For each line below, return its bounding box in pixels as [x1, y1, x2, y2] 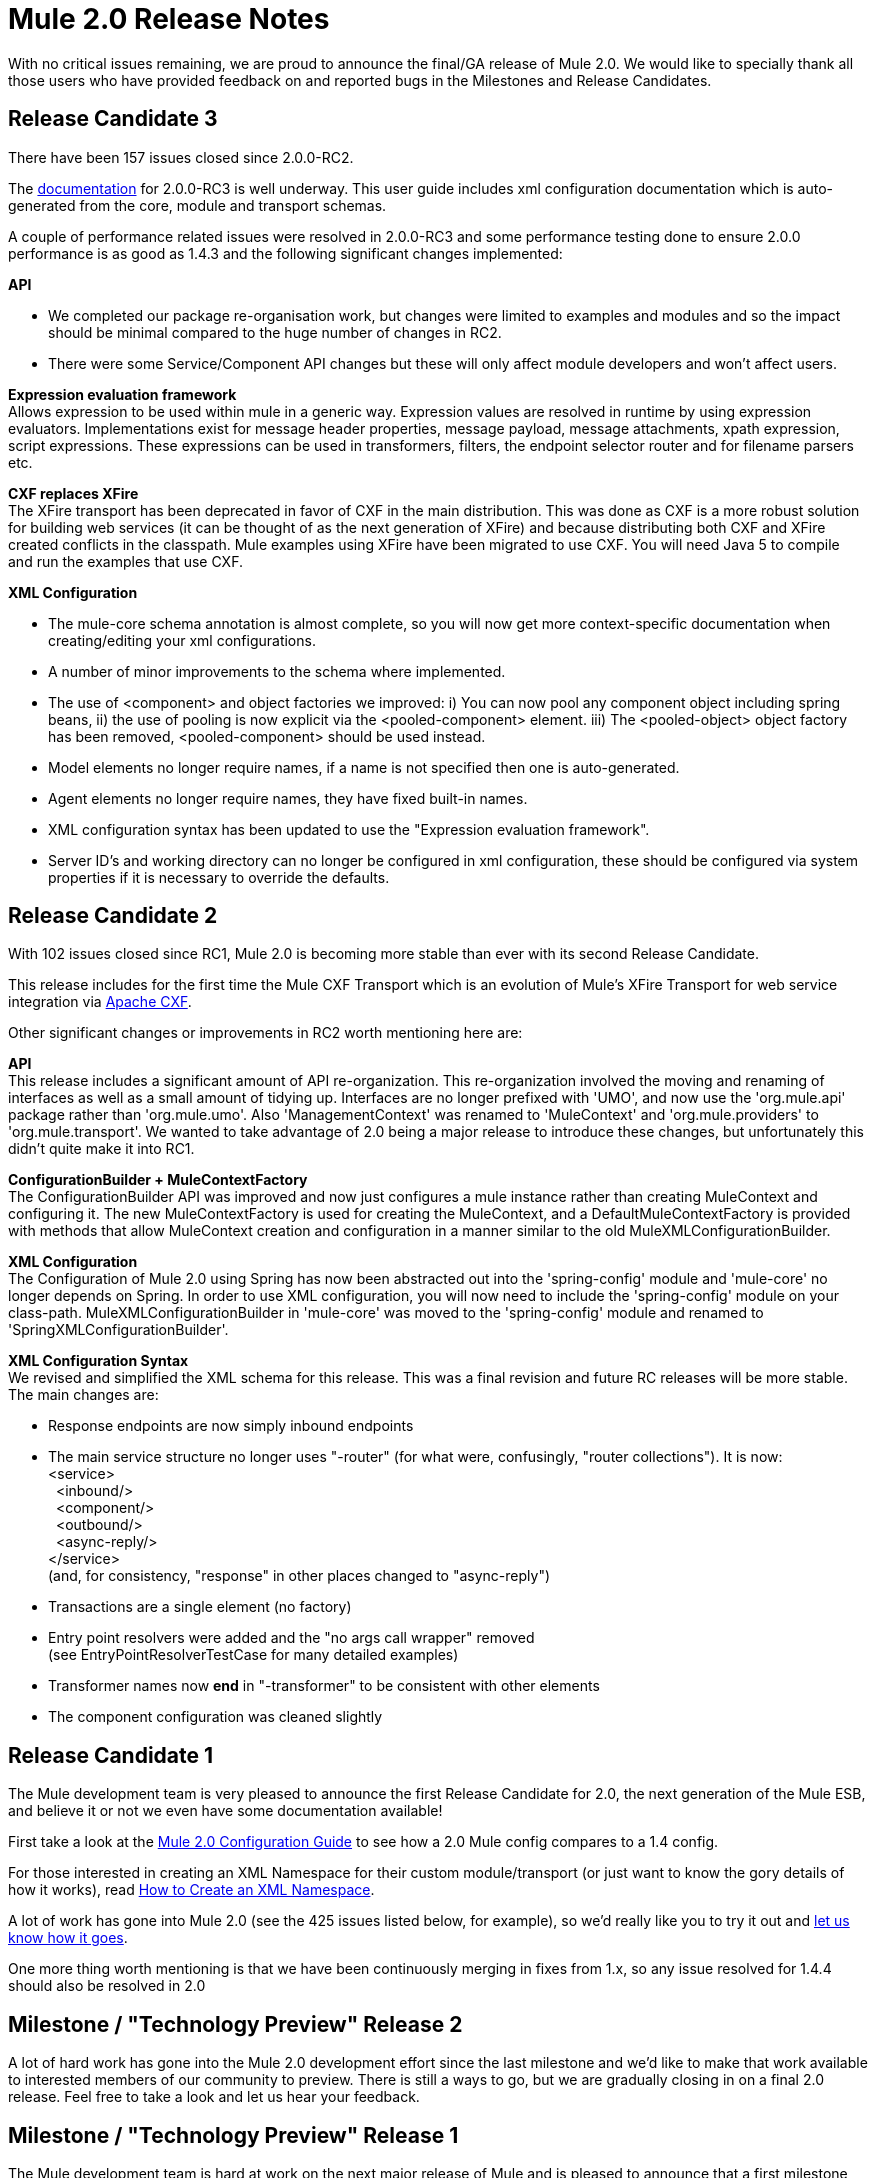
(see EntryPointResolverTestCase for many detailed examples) [48, 1646, 459, 1664]
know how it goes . [8, 1929, 128, 1947]
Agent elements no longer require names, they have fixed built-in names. [48, 789, 528, 807]
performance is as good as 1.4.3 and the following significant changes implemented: [8, 244, 563, 262]
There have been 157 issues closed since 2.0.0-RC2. [8, 148, 354, 166]
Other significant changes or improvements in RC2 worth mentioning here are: [8, 1024, 523, 1042]
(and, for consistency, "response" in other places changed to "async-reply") [48, 1567, 551, 1585]
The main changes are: [8, 1386, 159, 1404]
